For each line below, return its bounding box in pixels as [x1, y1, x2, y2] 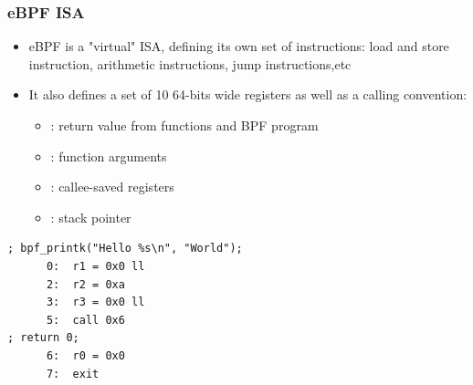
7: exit [46, 367, 100, 380]
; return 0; [7, 331, 79, 345]
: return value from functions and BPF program [50, 116, 319, 134]
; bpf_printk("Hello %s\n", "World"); [7, 242, 243, 255]
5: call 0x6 [46, 313, 125, 327]
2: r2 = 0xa [46, 277, 125, 291]
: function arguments [50, 146, 167, 165]
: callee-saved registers [50, 177, 174, 196]
